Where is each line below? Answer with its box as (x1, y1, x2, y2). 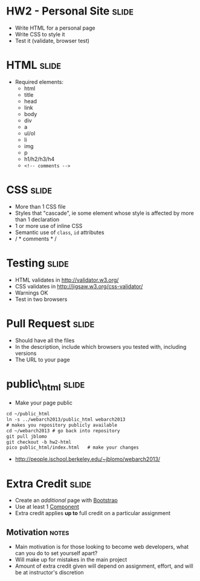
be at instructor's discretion (15, 569, 84, 576)
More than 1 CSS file (15, 203, 66, 210)
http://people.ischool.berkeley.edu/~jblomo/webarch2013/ (15, 455, 161, 463)
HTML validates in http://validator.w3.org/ (15, 276, 119, 284)
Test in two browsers (15, 295, 68, 303)
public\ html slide (6, 377, 85, 393)
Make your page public (15, 399, 73, 406)
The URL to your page (15, 355, 71, 363)
